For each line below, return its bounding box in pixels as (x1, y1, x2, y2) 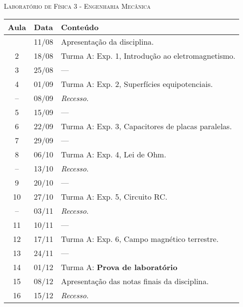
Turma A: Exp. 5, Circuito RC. (61, 190, 167, 202)
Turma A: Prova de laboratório (61, 261, 178, 273)
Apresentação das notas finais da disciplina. (61, 275, 209, 287)
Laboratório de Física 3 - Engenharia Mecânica (4, 1, 151, 11)
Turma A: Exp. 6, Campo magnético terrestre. (61, 233, 219, 244)
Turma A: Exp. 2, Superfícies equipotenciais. (61, 78, 213, 89)
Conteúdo (61, 21, 99, 33)
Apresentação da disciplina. (61, 35, 154, 47)
